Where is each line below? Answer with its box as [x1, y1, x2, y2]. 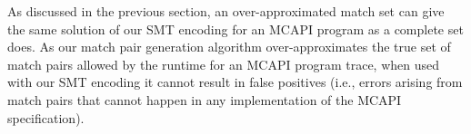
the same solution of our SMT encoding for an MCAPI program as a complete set [7, 19, 464, 38]
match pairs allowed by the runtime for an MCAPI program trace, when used [7, 54, 440, 73]
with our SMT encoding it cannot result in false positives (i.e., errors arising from [7, 72, 463, 91]
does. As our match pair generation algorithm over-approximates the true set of [7, 37, 451, 56]
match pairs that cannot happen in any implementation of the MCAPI [7, 90, 402, 109]
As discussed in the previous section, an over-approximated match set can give [7, 2, 445, 20]
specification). [7, 108, 85, 127]
